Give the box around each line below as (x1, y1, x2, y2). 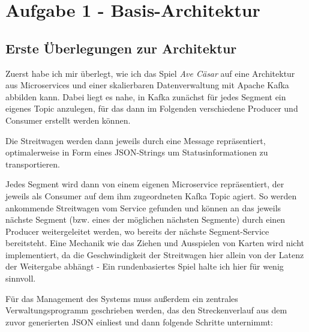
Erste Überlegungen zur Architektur (5, 38, 237, 57)
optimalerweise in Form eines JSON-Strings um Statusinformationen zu (5, 146, 268, 158)
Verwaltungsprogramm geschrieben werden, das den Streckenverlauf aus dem (5, 304, 287, 316)
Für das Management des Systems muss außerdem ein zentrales (5, 292, 238, 304)
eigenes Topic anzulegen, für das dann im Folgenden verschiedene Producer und (5, 102, 298, 115)
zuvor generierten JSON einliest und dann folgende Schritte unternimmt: (5, 315, 273, 328)
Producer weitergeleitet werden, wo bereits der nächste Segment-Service (5, 225, 269, 237)
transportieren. (5, 157, 60, 170)
